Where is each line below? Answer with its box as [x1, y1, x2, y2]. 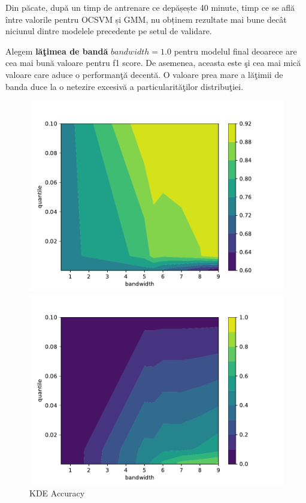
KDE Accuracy [29, 487, 85, 499]
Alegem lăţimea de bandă [5, 44, 108, 57]
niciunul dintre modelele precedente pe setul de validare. [5, 25, 212, 37]
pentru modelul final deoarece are [174, 44, 297, 57]
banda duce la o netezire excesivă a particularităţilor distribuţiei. [5, 80, 244, 92]
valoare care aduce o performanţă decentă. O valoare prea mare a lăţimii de [5, 68, 283, 80]
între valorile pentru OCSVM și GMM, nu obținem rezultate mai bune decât [5, 13, 287, 25]
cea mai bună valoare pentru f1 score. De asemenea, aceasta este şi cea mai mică [5, 56, 301, 69]
